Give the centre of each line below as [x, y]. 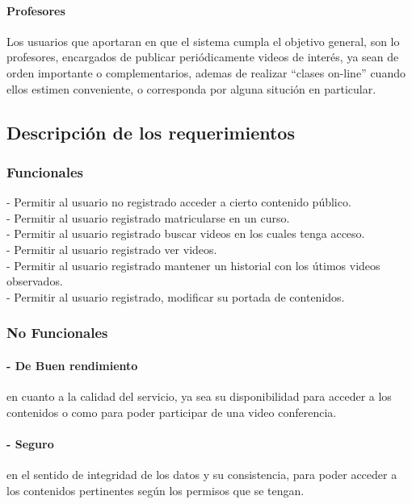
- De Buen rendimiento [72, 365]
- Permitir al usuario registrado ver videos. [112, 249]
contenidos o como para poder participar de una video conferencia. [172, 412]
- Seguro [30, 443]
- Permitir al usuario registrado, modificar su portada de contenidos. [176, 296]
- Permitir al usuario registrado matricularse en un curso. [148, 217]
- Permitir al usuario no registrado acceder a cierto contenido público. [179, 202]
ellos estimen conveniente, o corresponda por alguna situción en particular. [191, 88]
